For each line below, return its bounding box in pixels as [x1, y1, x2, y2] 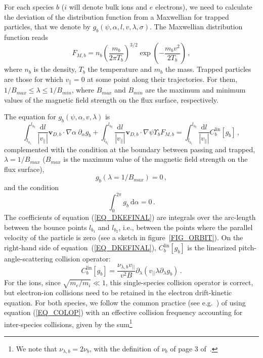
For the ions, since [4, 277, 61, 288]
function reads [4, 31, 48, 42]
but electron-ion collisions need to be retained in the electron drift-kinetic [4, 287, 232, 297]
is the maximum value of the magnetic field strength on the [63, 154, 248, 164]
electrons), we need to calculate [155, 2, 252, 12]
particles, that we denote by [4, 21, 91, 32]
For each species [4, 2, 54, 12]
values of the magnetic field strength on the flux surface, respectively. [4, 94, 218, 105]
